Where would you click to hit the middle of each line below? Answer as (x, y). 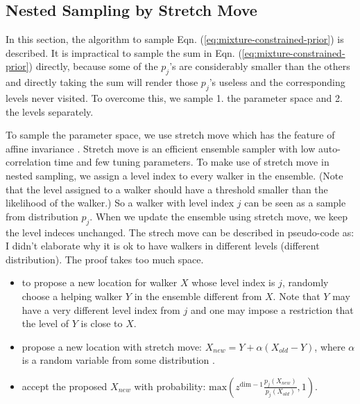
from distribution (42, 216)
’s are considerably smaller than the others (260, 66)
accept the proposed (65, 386)
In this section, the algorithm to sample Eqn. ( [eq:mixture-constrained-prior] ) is (175, 39)
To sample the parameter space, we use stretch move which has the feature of (170, 135)
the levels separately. (50, 111)
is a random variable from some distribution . (118, 360)
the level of (45, 323)
